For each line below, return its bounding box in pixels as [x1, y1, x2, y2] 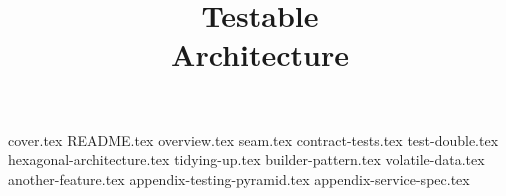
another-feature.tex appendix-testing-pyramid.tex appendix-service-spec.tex [8, 168, 470, 189]
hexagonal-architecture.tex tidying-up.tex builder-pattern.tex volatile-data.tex [8, 149, 485, 170]
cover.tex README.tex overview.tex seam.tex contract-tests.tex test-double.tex [8, 129, 499, 150]
